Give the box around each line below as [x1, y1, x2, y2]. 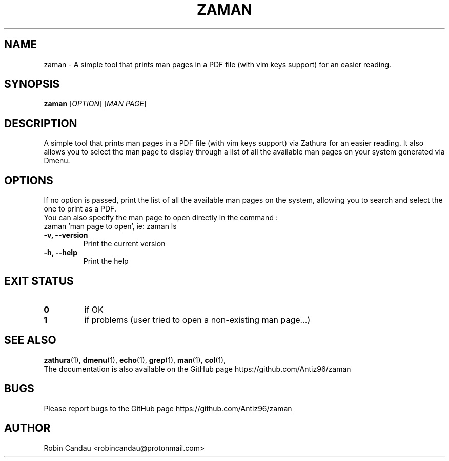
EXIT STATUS [4, 274, 74, 287]
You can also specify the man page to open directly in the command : [44, 213, 278, 222]
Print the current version [83, 239, 166, 248]
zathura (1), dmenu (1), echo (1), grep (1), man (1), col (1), [44, 355, 226, 364]
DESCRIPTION [4, 117, 77, 130]
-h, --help [44, 248, 77, 257]
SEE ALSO [4, 334, 56, 347]
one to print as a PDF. [44, 204, 116, 214]
